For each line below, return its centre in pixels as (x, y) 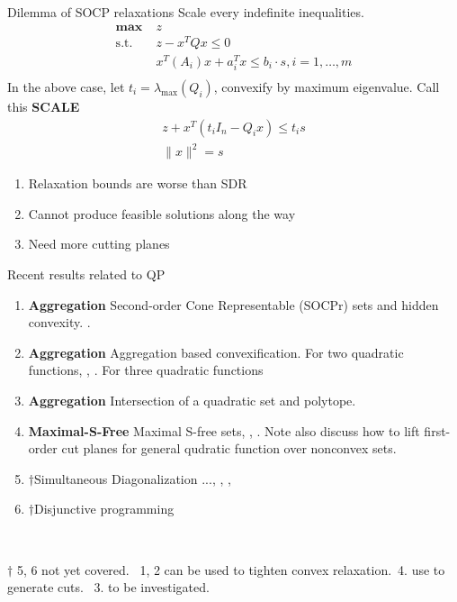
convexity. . (59, 322)
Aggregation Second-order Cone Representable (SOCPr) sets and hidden (233, 304)
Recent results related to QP (86, 274)
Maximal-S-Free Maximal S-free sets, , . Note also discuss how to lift (224, 430)
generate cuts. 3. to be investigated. (108, 587)
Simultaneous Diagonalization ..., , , (133, 478)
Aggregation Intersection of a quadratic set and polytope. (192, 400)
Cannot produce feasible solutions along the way (162, 213)
